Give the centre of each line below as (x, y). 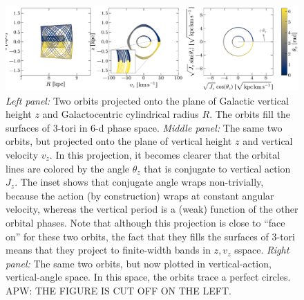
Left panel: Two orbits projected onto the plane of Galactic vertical (147, 100)
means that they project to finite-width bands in (108, 250)
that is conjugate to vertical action (217, 168)
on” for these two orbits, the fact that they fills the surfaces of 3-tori (150, 236)
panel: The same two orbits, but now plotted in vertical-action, (139, 263)
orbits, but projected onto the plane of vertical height (119, 141)
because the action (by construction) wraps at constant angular (140, 195)
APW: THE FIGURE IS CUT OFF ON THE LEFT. (118, 290)
